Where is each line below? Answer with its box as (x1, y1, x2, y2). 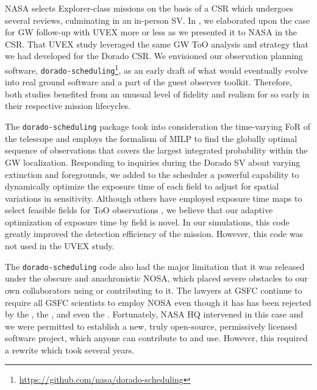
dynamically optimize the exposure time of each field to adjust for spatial (5, 180, 279, 193)
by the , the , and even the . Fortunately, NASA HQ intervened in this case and (5, 308, 304, 321)
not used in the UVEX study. (5, 239, 115, 252)
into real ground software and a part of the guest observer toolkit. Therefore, (5, 76, 293, 88)
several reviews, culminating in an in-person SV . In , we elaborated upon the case (5, 13, 310, 26)
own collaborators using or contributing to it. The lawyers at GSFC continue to (5, 283, 302, 296)
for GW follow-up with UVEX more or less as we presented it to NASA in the (5, 26, 297, 38)
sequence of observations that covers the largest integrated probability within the (5, 144, 308, 157)
